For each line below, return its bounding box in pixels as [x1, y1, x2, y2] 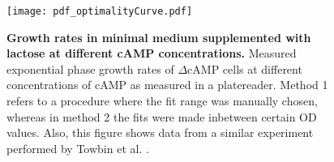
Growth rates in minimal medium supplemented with [6, 28, 311, 45]
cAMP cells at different [187, 60, 302, 77]
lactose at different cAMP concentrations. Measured [6, 45, 297, 62]
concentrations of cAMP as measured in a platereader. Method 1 [6, 76, 328, 93]
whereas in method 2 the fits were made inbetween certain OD [6, 108, 317, 125]
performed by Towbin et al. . [6, 139, 149, 156]
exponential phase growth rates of [6, 60, 174, 77]
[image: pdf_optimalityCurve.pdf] [6, 6, 193, 17]
